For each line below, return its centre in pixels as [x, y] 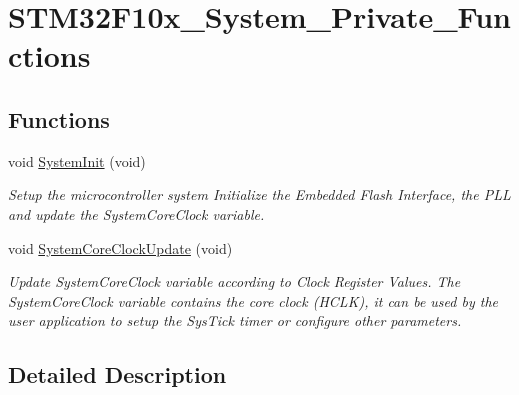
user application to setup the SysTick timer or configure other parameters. [235, 320]
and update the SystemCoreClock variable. [136, 213]
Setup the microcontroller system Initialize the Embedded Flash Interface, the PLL [259, 194]
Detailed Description [117, 374]
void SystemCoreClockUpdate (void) [120, 247]
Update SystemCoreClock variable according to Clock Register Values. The [234, 281]
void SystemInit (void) [77, 160]
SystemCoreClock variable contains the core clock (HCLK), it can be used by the [253, 300]
